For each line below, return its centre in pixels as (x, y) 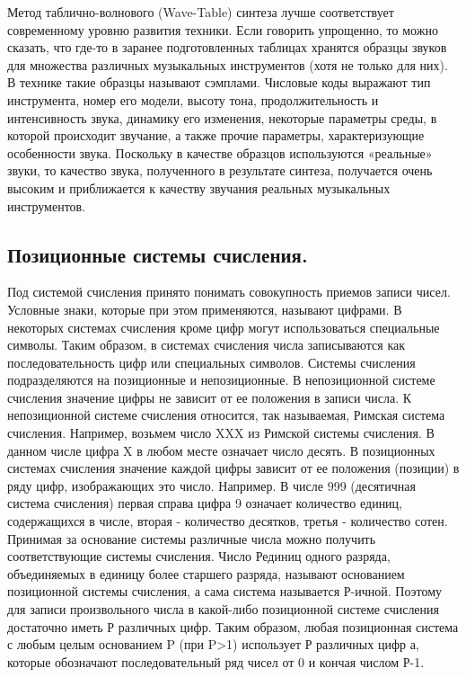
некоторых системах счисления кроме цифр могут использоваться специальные (224, 327)
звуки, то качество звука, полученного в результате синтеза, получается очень (220, 170)
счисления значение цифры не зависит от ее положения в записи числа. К (210, 397)
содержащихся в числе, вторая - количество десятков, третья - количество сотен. (228, 521)
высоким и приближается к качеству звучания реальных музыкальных (199, 187)
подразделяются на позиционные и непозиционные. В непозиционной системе (221, 380)
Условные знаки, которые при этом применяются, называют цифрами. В (205, 309)
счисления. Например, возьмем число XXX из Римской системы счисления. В (221, 433)
